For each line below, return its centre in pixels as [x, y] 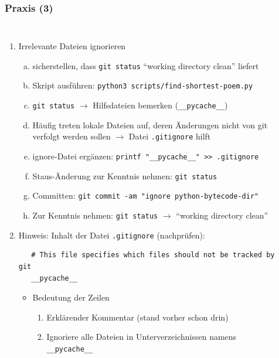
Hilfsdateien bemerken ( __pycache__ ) [160, 105]
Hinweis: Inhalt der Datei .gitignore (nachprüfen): [112, 235]
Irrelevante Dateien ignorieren [72, 46]
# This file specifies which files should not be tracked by [153, 255]
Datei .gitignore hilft [170, 136]
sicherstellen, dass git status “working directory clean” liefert [146, 65]
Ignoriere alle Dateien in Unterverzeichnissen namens [142, 337]
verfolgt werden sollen [72, 136]
